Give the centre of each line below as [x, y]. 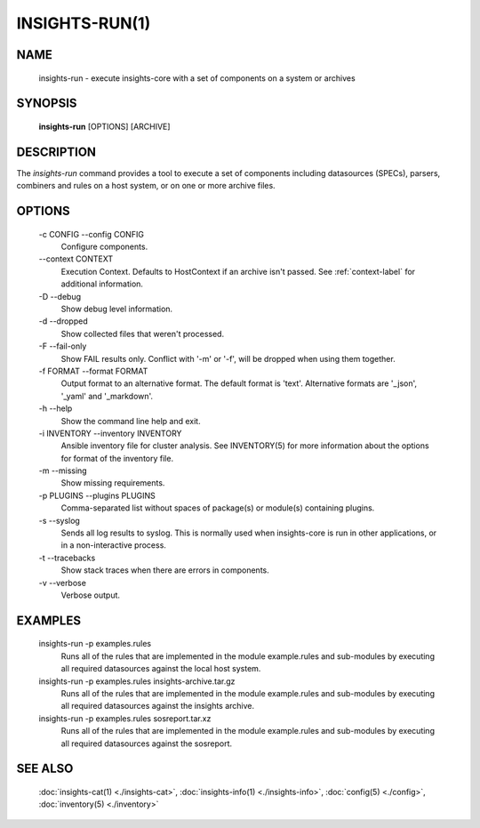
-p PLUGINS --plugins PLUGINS [97, 495]
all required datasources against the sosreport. [147, 744]
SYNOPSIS [47, 104]
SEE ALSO [45, 769]
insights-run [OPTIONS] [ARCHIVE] [104, 126]
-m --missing [63, 470]
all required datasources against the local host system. [161, 669]
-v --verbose [62, 583]
